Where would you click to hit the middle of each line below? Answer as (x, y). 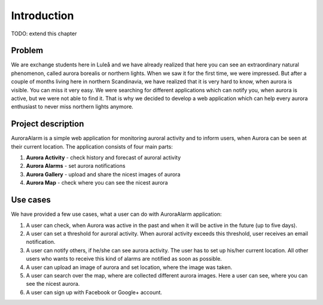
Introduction (42, 16)
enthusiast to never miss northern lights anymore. (72, 107)
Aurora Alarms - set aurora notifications (76, 166)
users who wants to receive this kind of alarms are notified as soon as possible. (124, 259)
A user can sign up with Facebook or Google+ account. (94, 292)
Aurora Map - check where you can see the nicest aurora (97, 183)
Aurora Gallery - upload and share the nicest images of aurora (103, 174)
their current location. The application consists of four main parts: (92, 146)
